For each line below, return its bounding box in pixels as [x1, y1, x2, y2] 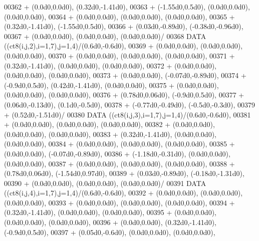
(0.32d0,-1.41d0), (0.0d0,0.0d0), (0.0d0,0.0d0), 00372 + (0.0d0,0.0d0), [4, 60, 216, 70]
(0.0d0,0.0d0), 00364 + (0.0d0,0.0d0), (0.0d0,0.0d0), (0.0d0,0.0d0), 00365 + [4, 11, 235, 21]
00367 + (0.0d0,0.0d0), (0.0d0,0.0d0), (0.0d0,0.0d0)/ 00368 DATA [4, 30, 206, 41]
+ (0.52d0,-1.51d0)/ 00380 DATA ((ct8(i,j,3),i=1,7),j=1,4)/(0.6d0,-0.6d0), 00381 [4, 109, 251, 119]
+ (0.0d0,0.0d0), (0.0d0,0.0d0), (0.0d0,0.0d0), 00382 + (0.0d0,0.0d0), [4, 119, 215, 129]
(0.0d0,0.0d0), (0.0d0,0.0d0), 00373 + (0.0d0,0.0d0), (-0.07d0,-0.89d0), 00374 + [4, 70, 246, 80]
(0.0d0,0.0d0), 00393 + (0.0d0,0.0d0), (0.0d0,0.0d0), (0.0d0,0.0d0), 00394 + [4, 197, 235, 207]
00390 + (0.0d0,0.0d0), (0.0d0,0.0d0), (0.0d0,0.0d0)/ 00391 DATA [4, 177, 206, 188]
